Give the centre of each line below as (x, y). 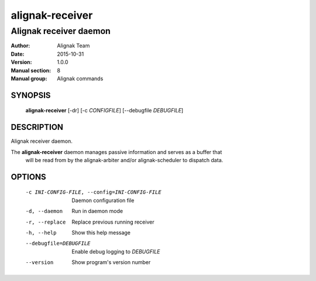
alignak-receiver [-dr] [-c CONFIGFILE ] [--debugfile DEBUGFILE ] (104, 111)
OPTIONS (28, 177)
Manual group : (29, 78)
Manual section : (31, 70)
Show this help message (101, 233)
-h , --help (41, 233)
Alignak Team (73, 46)
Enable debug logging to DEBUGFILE (116, 251)
